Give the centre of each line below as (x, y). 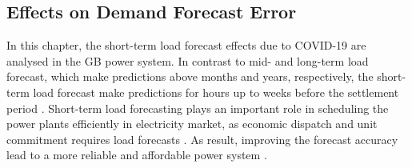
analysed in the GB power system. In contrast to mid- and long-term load (188, 60)
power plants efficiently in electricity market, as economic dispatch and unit (192, 124)
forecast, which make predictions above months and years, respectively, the (190, 76)
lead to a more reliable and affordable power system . (137, 155)
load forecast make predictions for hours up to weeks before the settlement (216, 92)
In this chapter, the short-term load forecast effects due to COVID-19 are (186, 45)
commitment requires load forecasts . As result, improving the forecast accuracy (202, 139)
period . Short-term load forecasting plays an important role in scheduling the (198, 108)
